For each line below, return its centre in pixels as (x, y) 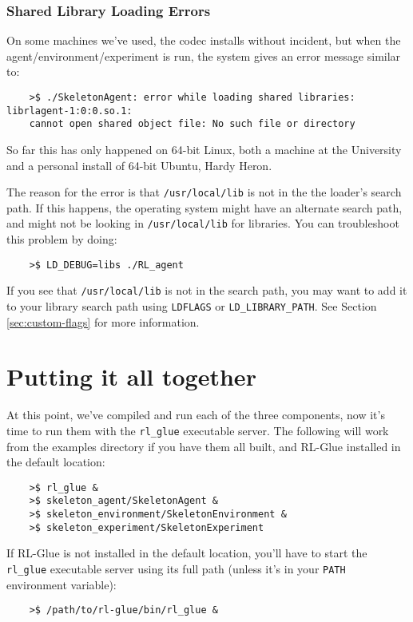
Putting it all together (131, 376)
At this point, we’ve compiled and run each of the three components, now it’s (196, 415)
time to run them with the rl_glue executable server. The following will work (198, 430)
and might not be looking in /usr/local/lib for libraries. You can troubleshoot (203, 223)
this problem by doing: (62, 239)
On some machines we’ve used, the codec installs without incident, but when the (204, 40)
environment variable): (62, 584)
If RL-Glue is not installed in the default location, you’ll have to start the (187, 553)
